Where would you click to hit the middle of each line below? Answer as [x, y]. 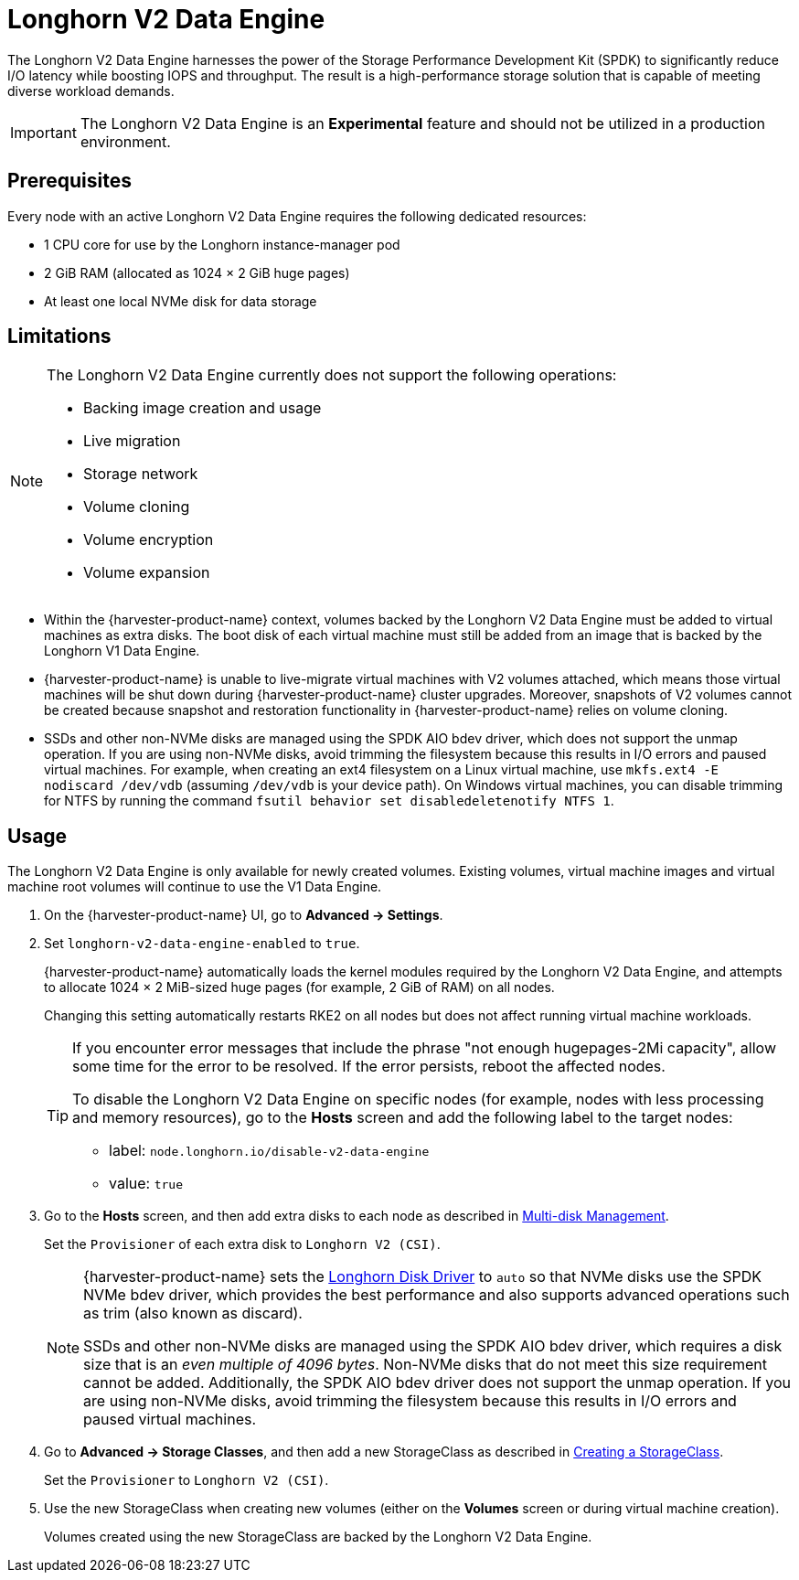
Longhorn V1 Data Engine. [122, 651]
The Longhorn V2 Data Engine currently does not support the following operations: [332, 375]
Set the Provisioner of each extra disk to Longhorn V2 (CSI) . [242, 1244]
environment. [125, 141]
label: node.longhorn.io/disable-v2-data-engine [269, 1151]
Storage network [141, 474]
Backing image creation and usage [202, 408]
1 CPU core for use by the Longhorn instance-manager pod [222, 244]
